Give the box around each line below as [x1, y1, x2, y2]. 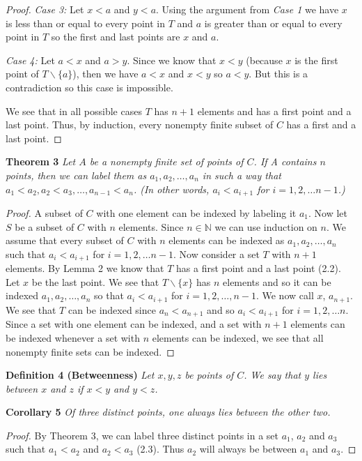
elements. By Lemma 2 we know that [6, 261, 164, 275]
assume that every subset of [6, 233, 124, 248]
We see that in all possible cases [6, 103, 142, 118]
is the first [294, 52, 338, 67]
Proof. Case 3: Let [6, 2, 84, 16]
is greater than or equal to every [204, 15, 343, 30]
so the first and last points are [51, 29, 180, 44]
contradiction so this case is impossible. [6, 80, 173, 94]
